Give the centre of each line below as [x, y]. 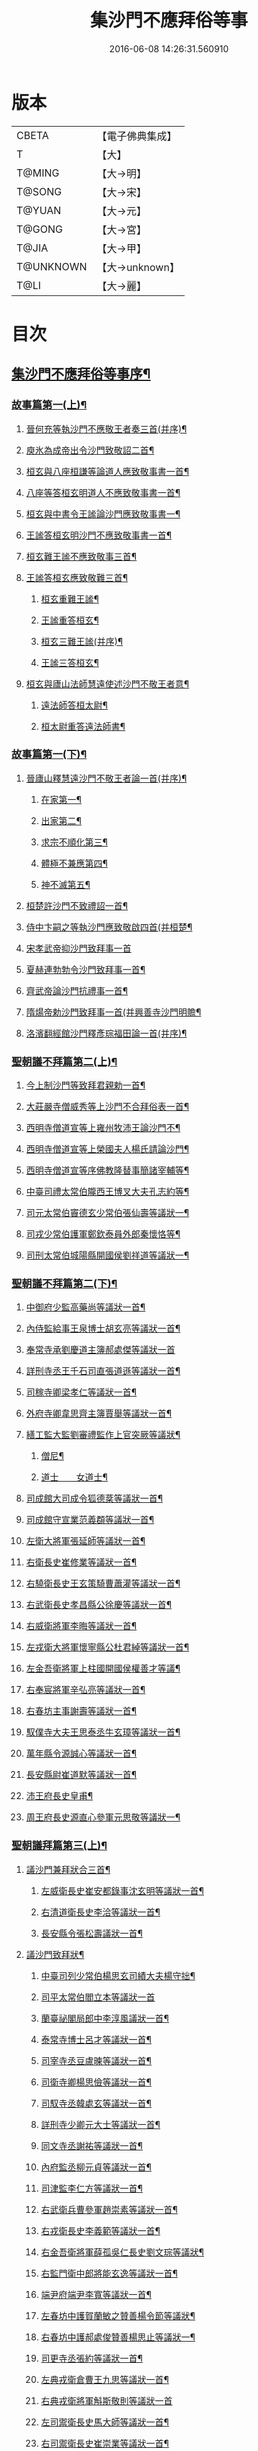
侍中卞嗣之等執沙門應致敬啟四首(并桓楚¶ [109, 927]
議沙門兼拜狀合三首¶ [68, 1869]
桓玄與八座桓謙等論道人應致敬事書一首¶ [107, 471]
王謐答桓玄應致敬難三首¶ [77, 577]
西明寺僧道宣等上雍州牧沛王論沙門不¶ [103, 1128]
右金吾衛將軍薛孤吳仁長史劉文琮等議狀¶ [122, 2252]
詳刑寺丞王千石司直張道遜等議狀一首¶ [103, 1371]
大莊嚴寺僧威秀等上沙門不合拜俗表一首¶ [107, 1107]
